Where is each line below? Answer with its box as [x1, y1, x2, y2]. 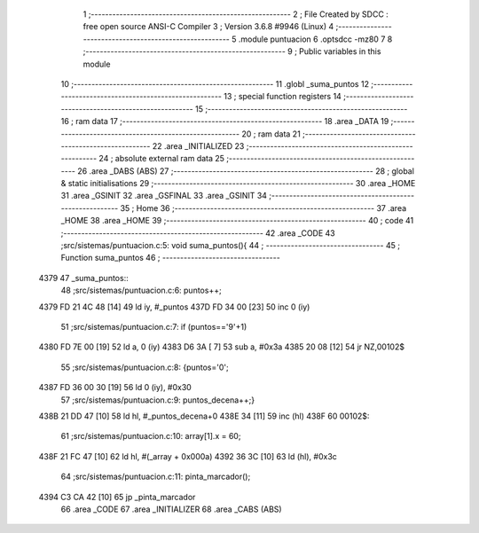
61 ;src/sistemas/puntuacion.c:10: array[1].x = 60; [60, 431, 241, 442]
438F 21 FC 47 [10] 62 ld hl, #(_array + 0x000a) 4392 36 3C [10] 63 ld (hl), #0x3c [38, 451, 337, 461]
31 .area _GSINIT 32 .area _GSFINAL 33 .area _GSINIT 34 [60, 191, 268, 201]
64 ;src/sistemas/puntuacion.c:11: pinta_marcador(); [60, 471, 251, 482]
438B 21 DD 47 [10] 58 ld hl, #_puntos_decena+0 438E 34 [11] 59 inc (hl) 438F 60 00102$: [38, 411, 370, 421]
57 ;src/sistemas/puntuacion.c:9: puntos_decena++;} [60, 395, 255, 405]
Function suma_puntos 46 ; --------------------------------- [60, 253, 281, 263]
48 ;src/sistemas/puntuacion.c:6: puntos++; [60, 285, 222, 296]
